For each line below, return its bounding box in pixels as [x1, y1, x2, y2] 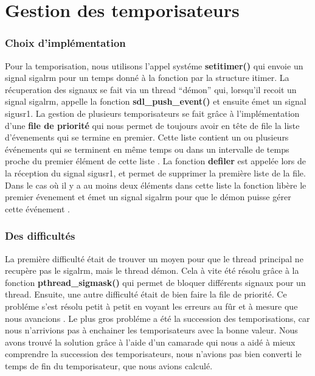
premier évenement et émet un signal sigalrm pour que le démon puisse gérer [5, 190, 291, 203]
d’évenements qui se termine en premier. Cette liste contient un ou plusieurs [5, 131, 289, 144]
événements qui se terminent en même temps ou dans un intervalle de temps [5, 142, 289, 155]
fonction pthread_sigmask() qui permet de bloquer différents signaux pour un [5, 276, 306, 288]
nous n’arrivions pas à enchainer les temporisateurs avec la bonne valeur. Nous [5, 324, 298, 336]
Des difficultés [5, 228, 75, 243]
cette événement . [5, 202, 70, 215]
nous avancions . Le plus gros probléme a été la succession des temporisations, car [5, 312, 310, 324]
